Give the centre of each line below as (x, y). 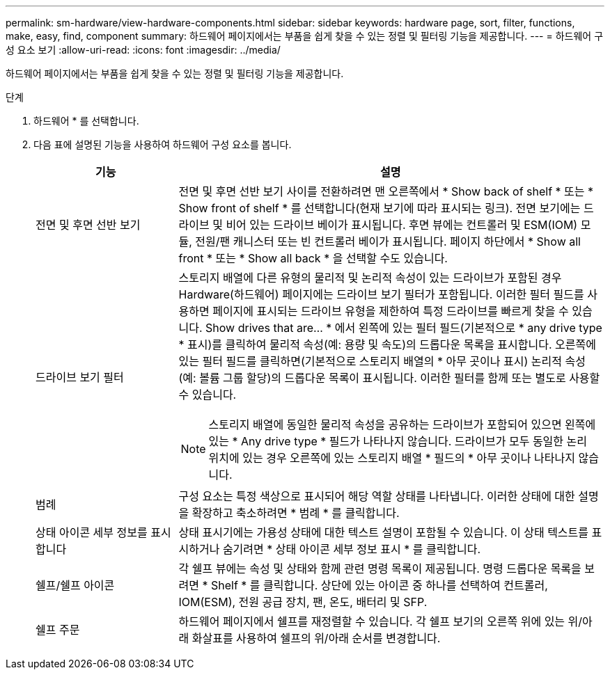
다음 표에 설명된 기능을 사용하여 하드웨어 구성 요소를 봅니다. (163, 144)
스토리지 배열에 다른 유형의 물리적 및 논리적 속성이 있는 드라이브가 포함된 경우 (370, 278)
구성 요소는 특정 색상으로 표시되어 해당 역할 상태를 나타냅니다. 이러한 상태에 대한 (377, 496)
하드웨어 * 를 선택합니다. (86, 121)
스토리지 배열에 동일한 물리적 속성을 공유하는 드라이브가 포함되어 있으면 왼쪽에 (402, 424)
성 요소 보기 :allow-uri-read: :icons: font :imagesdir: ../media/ (143, 50)
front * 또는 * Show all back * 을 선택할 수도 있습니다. (313, 258)
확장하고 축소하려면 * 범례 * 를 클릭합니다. (296, 513)
